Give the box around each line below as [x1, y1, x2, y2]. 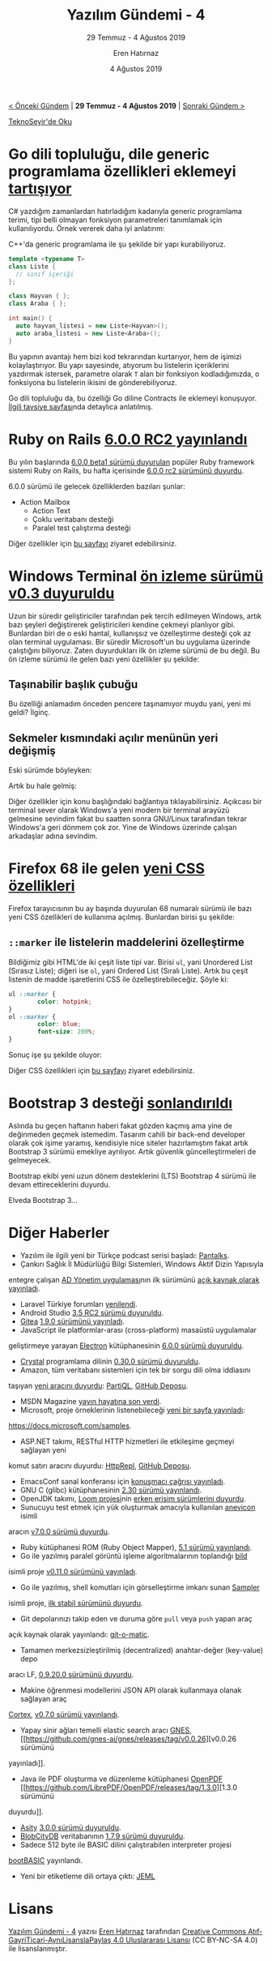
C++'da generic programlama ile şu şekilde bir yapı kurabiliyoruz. [8, 239, 227, 249]
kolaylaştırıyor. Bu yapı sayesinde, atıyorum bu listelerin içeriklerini [8, 360, 229, 370]
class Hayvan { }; [8, 292, 70, 301]
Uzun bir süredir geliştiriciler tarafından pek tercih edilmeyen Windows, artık [8, 610, 262, 621]
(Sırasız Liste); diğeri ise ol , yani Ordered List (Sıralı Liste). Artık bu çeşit [8, 966, 249, 975]
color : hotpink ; [37, 997, 92, 1006]
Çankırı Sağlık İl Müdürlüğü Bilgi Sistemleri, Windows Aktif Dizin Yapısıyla [19, 1259, 264, 1269]
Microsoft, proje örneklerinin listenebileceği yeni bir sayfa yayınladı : [19, 1405, 245, 1415]
